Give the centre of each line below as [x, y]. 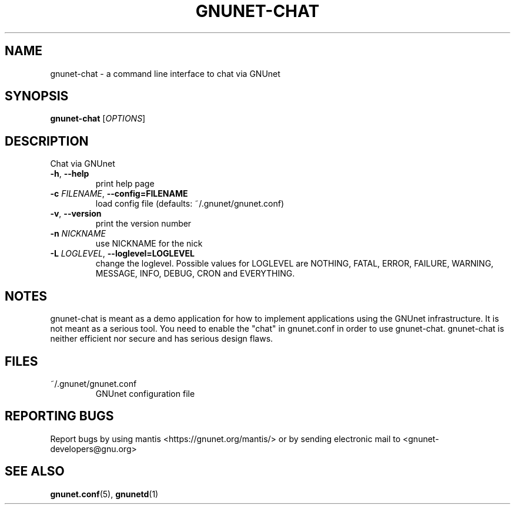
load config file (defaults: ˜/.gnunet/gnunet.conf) [190, 204]
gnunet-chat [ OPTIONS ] [98, 119]
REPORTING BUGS [59, 416]
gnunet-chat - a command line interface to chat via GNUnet [165, 73]
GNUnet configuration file [145, 393]
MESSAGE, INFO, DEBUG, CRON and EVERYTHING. [195, 274]
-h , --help [70, 174]
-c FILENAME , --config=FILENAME [119, 194]
